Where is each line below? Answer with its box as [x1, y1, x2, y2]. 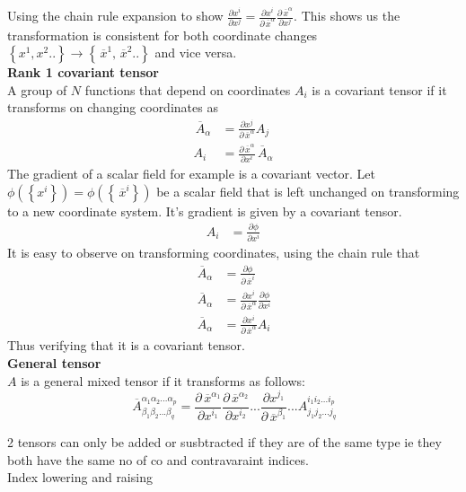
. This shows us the [294, 6, 400, 25]
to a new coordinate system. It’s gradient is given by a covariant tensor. [7, 201, 402, 220]
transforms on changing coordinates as [7, 98, 218, 117]
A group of [7, 80, 67, 99]
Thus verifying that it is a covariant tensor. [7, 336, 245, 355]
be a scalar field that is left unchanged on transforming [156, 181, 460, 200]
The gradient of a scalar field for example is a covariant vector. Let [7, 164, 376, 183]
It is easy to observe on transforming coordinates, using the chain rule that [7, 242, 420, 261]
